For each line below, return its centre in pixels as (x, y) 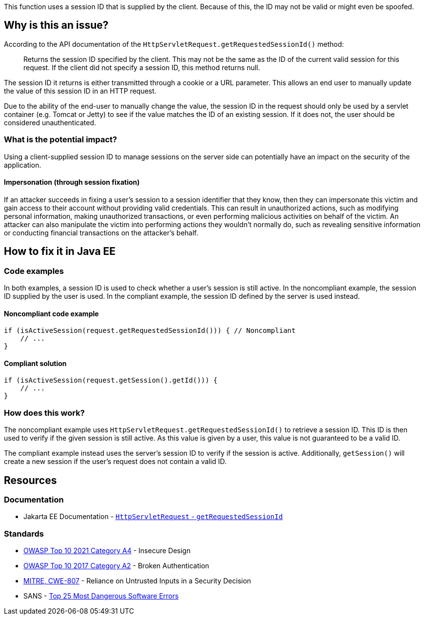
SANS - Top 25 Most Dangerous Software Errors (101, 596)
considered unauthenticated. (50, 122)
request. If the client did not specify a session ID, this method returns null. (142, 67)
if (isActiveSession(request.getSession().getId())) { (111, 380)
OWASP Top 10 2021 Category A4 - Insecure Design (107, 551)
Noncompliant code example (51, 313)
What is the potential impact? (61, 140)
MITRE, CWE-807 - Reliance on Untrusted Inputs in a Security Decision (137, 581)
